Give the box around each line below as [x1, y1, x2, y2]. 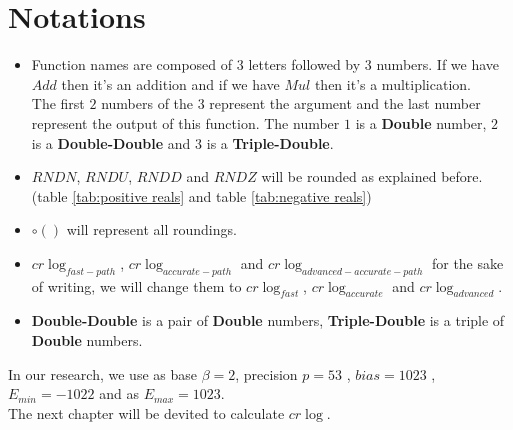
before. [441, 166, 483, 187]
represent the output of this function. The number [31, 112, 340, 133]
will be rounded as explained [261, 166, 437, 187]
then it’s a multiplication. [314, 73, 471, 94]
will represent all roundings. [66, 219, 237, 240]
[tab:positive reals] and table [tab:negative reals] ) [72, 185, 372, 206]
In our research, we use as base [8, 363, 197, 384]
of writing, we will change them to [31, 275, 242, 296]
